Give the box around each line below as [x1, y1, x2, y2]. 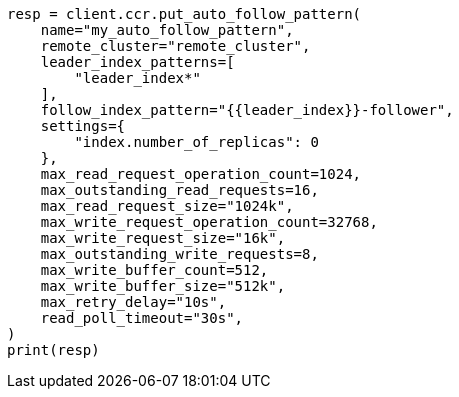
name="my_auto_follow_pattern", [40, 22, 294, 38]
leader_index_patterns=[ [40, 54, 235, 70]
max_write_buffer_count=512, [40, 262, 269, 278]
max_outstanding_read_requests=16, [40, 182, 319, 198]
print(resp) [7, 342, 100, 358]
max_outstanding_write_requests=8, [40, 246, 319, 262]
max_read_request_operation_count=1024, [40, 166, 362, 182]
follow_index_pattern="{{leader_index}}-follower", [40, 102, 454, 118]
